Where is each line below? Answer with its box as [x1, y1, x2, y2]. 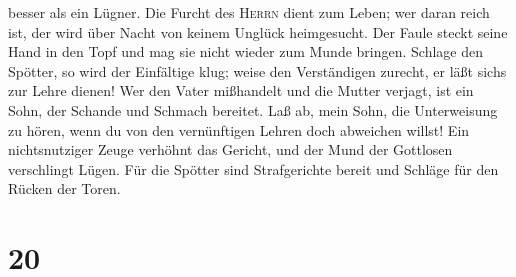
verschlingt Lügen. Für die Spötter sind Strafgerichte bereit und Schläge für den [8, 158, 499, 179]
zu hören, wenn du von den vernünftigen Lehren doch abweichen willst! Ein [8, 119, 470, 140]
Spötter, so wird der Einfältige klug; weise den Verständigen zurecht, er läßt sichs [8, 60, 507, 81]
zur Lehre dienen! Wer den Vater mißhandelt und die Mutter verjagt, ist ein [8, 80, 474, 101]
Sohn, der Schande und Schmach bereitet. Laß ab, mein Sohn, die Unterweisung [8, 99, 498, 120]
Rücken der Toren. [8, 178, 121, 199]
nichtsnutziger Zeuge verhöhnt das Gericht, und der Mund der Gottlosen [8, 139, 453, 160]
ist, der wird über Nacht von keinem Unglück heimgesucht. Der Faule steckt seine [8, 21, 508, 42]
